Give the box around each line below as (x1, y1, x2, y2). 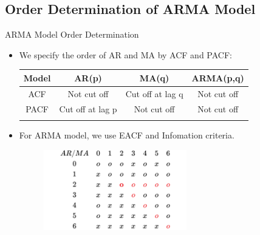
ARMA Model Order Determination (5, 28, 139, 41)
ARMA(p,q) (191, 71, 244, 84)
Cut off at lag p (59, 102, 117, 115)
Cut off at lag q (125, 87, 183, 100)
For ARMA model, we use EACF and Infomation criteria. (19, 128, 234, 141)
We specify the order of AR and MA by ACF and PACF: (19, 48, 232, 61)
